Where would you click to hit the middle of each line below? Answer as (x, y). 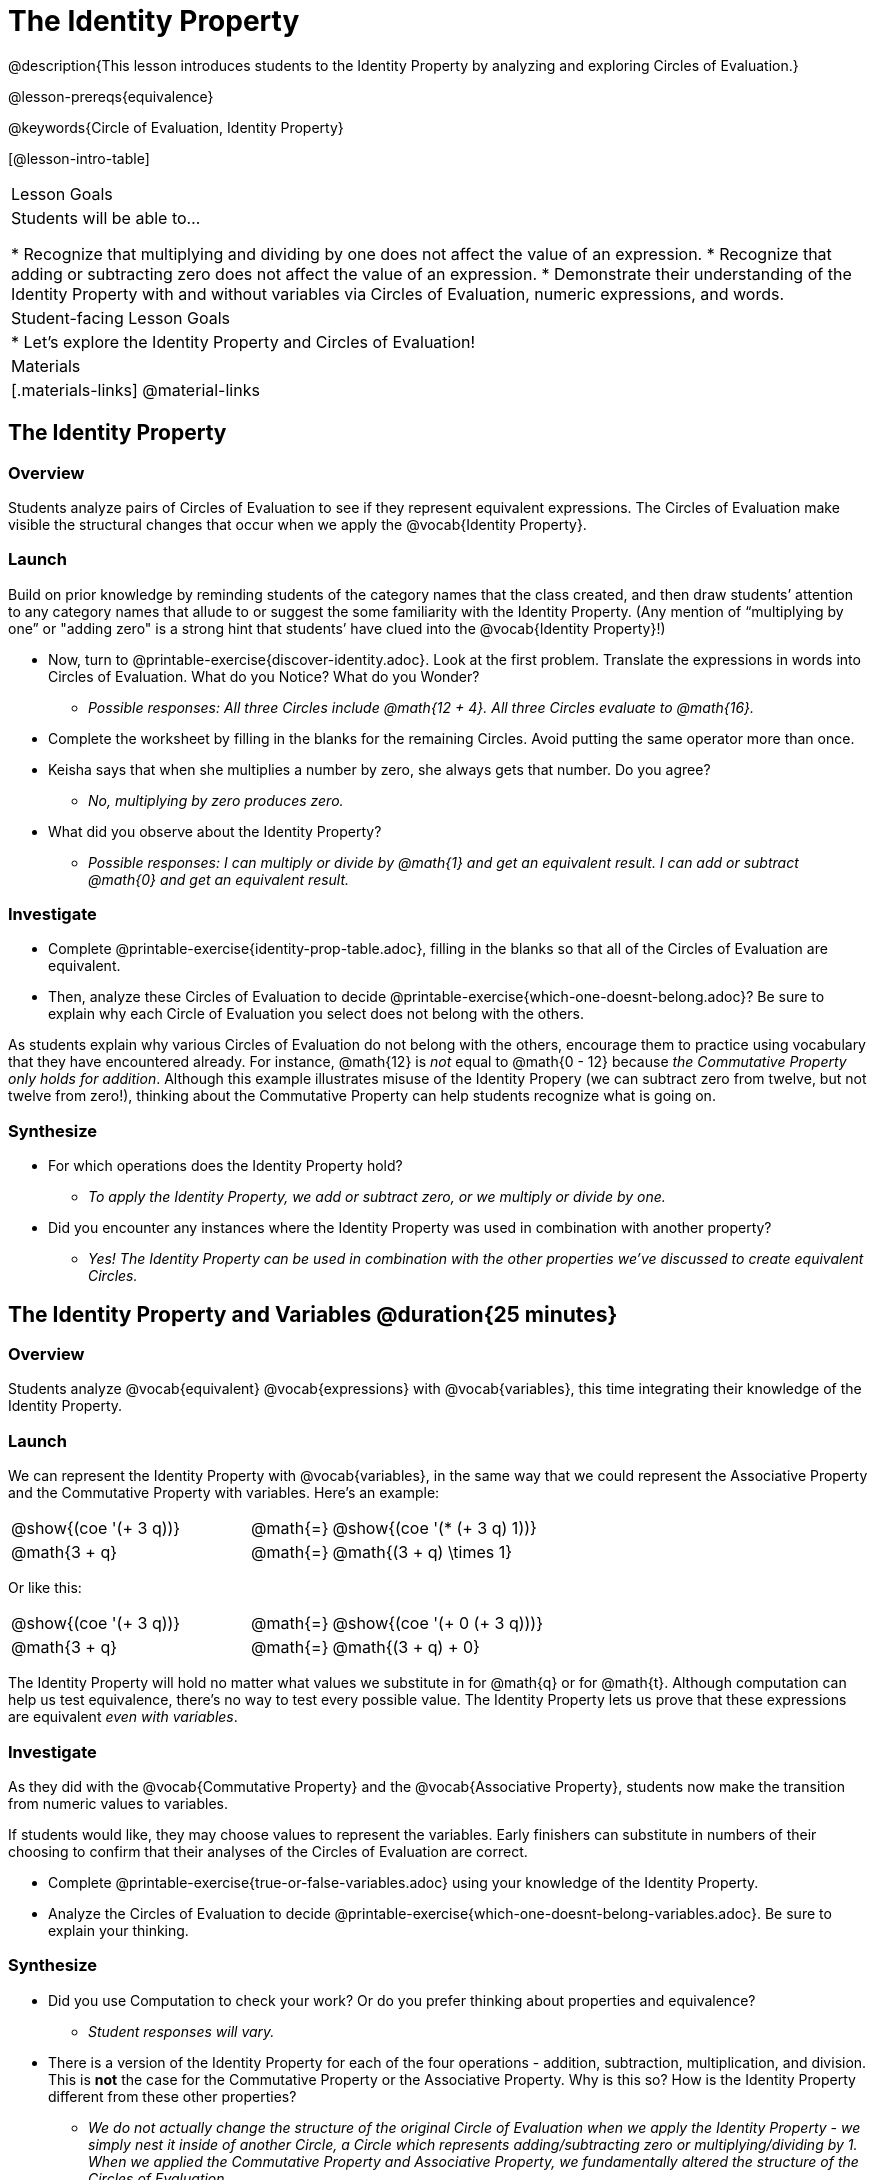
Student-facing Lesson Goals (121, 317)
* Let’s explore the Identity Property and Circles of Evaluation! (243, 341)
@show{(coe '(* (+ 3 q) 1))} (434, 1528)
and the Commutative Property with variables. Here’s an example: (224, 1493)
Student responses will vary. (181, 2031)
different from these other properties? (172, 2096)
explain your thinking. (118, 1930)
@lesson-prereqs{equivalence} (111, 96)
